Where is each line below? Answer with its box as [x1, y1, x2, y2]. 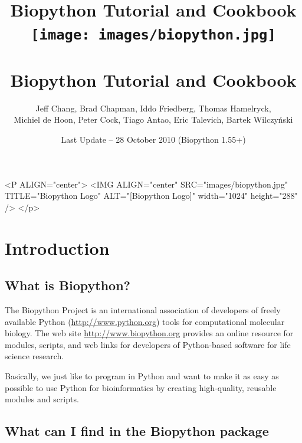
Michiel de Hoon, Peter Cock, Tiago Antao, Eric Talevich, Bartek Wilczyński [14, 113, 293, 126]
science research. [5, 350, 64, 362]
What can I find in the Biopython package [5, 422, 269, 440]
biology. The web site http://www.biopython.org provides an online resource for [5, 327, 294, 339]
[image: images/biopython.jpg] [31, 27, 276, 44]
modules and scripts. [5, 393, 79, 405]
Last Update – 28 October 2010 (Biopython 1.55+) [61, 133, 246, 145]
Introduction [5, 235, 110, 260]
